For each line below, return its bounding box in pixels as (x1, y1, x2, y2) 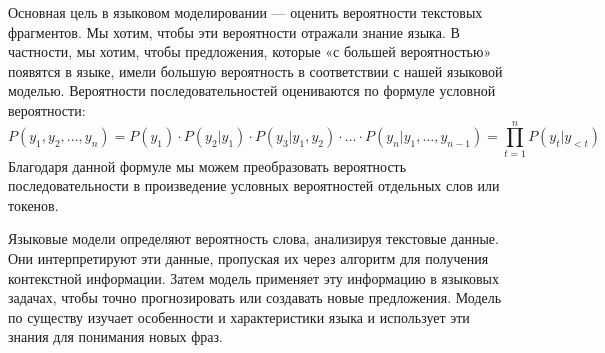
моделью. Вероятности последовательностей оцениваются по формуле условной (8, 80, 496, 101)
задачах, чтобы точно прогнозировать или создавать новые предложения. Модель (8, 287, 502, 308)
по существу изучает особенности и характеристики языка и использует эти (8, 306, 470, 327)
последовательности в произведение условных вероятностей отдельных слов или (8, 175, 500, 196)
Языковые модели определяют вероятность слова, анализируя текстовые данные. (8, 228, 499, 249)
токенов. (8, 194, 59, 215)
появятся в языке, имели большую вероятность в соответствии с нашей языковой (8, 60, 503, 81)
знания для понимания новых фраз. (8, 326, 223, 347)
